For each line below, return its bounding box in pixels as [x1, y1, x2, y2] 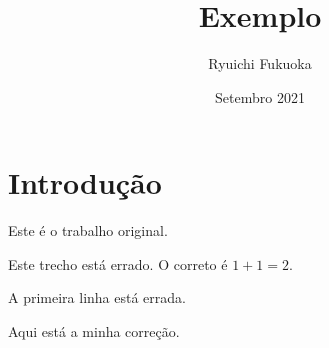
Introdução [8, 162, 162, 203]
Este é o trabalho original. [8, 220, 168, 241]
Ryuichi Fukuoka [208, 53, 312, 74]
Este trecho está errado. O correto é [8, 253, 228, 274]
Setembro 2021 [215, 86, 305, 107]
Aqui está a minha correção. [8, 321, 180, 342]
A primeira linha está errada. [8, 287, 186, 308]
